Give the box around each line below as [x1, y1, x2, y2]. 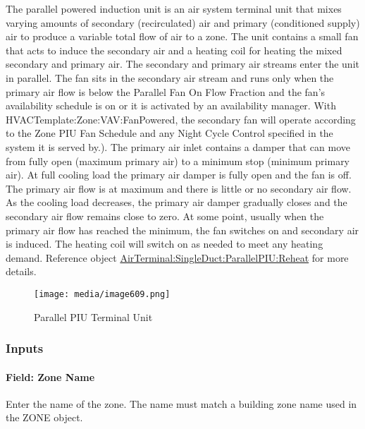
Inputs [6, 339, 44, 357]
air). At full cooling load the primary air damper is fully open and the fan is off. [6, 167, 352, 182]
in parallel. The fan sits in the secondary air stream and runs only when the [6, 70, 334, 85]
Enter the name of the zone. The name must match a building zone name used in [6, 396, 357, 411]
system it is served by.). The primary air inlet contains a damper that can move [6, 139, 350, 154]
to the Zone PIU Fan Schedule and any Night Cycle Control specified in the [6, 126, 333, 140]
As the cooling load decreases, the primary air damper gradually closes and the [6, 195, 347, 210]
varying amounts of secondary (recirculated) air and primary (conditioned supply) [6, 15, 360, 30]
